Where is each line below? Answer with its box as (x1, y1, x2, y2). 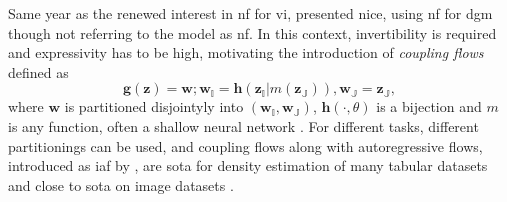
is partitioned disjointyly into (64, 96, 244, 117)
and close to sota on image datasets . (8, 174, 234, 195)
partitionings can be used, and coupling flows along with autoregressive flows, (8, 135, 483, 156)
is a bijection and (376, 96, 482, 117)
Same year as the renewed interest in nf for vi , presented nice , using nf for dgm (8, 3, 493, 23)
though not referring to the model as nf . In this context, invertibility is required (8, 22, 497, 43)
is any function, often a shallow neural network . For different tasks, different (8, 115, 479, 136)
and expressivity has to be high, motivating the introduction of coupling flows (8, 42, 484, 63)
